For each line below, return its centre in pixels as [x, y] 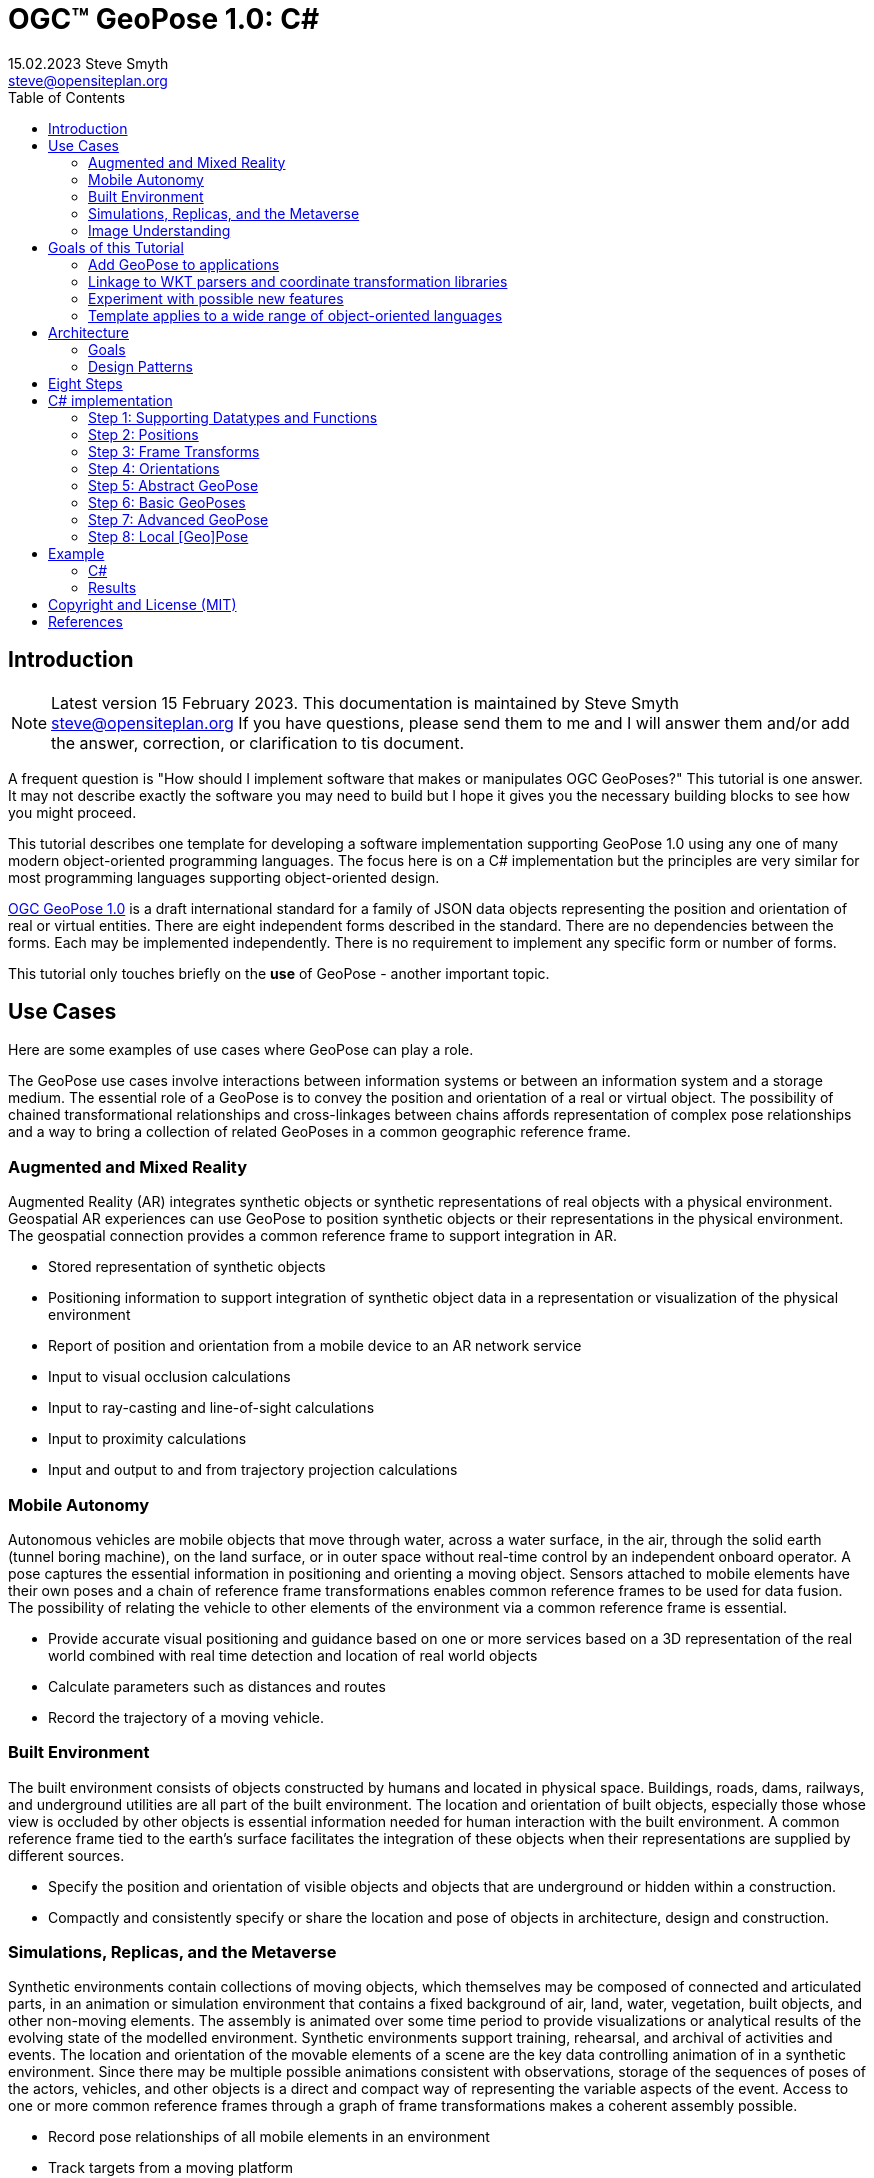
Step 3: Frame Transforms [174, 451]
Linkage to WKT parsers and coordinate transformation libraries [298, 281]
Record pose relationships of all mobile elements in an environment [269, 2137]
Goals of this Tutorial [116, 247]
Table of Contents [67, 97]
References [85, 621]
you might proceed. [72, 812]
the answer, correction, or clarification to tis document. [257, 742]
